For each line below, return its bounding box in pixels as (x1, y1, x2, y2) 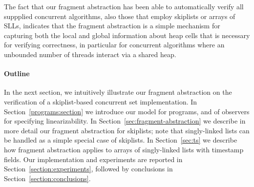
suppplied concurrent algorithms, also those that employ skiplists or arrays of (4, 11, 235, 21)
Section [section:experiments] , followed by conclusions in (4, 164, 173, 174)
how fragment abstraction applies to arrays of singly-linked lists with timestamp (4, 144, 244, 154)
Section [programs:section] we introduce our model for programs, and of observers (4, 106, 250, 116)
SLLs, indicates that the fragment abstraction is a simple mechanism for (4, 21, 220, 31)
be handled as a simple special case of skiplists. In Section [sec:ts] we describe (4, 135, 237, 145)
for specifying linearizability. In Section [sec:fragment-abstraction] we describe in (4, 116, 246, 126)
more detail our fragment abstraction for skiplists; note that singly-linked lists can (4, 125, 250, 135)
